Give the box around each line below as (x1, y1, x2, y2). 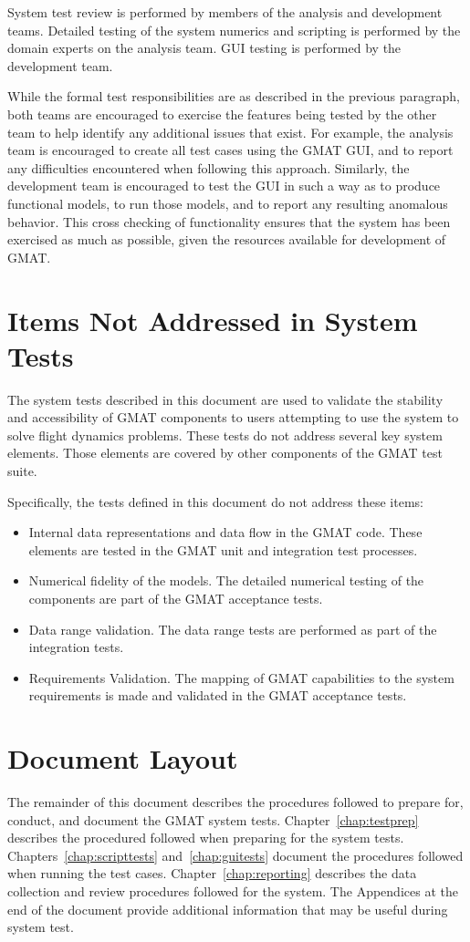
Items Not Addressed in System (7, 301, 418, 338)
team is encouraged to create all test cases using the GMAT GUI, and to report (7, 140, 454, 160)
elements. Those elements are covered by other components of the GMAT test (7, 443, 443, 462)
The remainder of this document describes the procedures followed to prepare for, (7, 792, 464, 812)
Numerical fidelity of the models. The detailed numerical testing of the (28, 571, 424, 590)
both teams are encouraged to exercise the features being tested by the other (7, 104, 437, 123)
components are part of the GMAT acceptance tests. (28, 588, 323, 607)
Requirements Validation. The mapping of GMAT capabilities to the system (28, 668, 454, 687)
